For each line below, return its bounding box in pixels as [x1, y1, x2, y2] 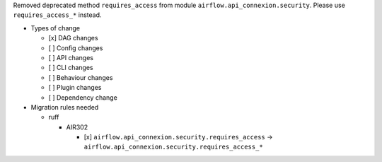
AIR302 [66, 122, 88, 131]
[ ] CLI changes [48, 64, 93, 72]
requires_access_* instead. [13, 11, 102, 19]
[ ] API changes [48, 53, 93, 62]
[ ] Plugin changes [48, 83, 102, 92]
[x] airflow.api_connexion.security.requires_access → [83, 133, 273, 141]
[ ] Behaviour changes [48, 73, 113, 81]
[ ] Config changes [48, 43, 103, 52]
